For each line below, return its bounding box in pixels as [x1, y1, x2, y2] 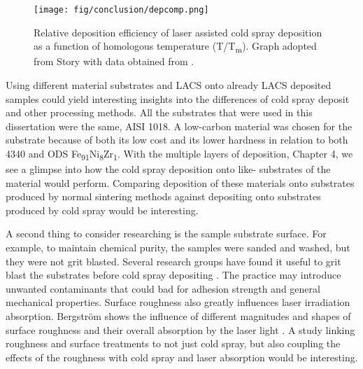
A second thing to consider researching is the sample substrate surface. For [6, 226, 327, 241]
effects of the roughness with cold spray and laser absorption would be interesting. [6, 349, 358, 364]
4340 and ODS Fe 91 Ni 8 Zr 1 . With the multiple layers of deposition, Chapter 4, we [6, 146, 353, 162]
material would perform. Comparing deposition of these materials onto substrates [6, 175, 355, 190]
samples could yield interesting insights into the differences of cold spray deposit [6, 91, 350, 106]
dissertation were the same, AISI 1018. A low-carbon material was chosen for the [6, 118, 353, 133]
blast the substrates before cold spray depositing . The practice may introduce [6, 267, 341, 282]
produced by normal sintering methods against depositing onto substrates [6, 189, 321, 204]
